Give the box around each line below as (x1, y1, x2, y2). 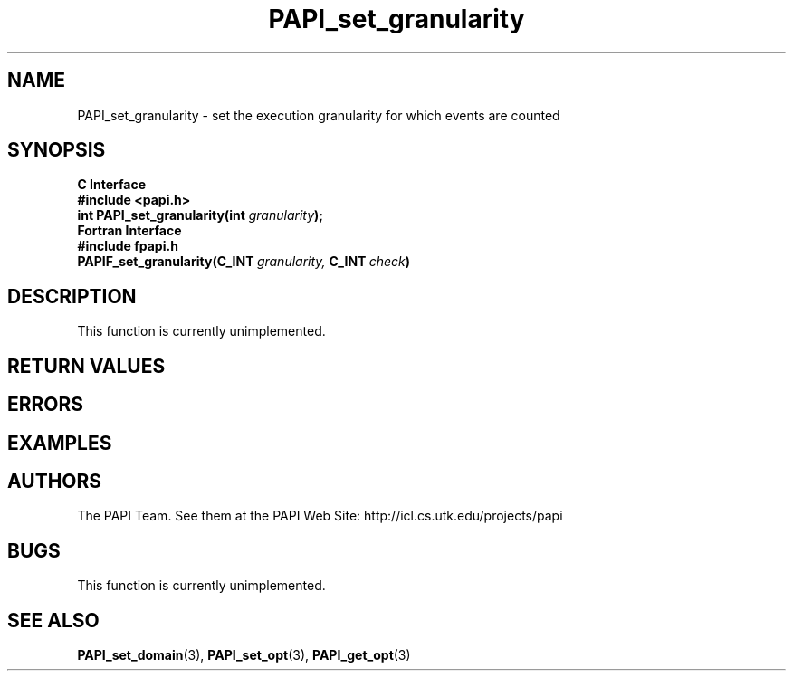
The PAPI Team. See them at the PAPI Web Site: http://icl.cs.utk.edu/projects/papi (77, 508, 563, 524)
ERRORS (7, 393, 84, 416)
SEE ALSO (7, 608, 100, 632)
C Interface (77, 177, 147, 193)
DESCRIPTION (7, 284, 137, 308)
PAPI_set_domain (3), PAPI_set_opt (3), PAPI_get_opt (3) (77, 647, 411, 664)
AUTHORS (7, 469, 102, 492)
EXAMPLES (7, 431, 112, 454)
